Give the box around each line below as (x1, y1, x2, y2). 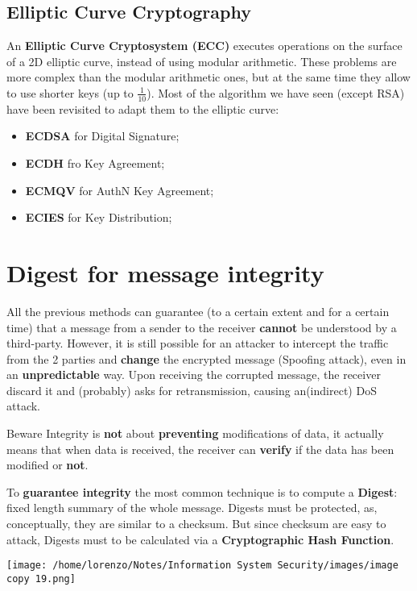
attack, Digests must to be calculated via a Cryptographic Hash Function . (6, 531, 394, 547)
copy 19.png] (6, 572, 76, 585)
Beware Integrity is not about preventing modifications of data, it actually (6, 425, 384, 442)
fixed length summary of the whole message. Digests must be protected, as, (6, 499, 378, 516)
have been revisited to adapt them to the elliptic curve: (6, 100, 279, 117)
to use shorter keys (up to (6, 84, 134, 101)
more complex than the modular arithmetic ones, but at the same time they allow (6, 69, 411, 85)
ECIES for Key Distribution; (25, 209, 172, 226)
